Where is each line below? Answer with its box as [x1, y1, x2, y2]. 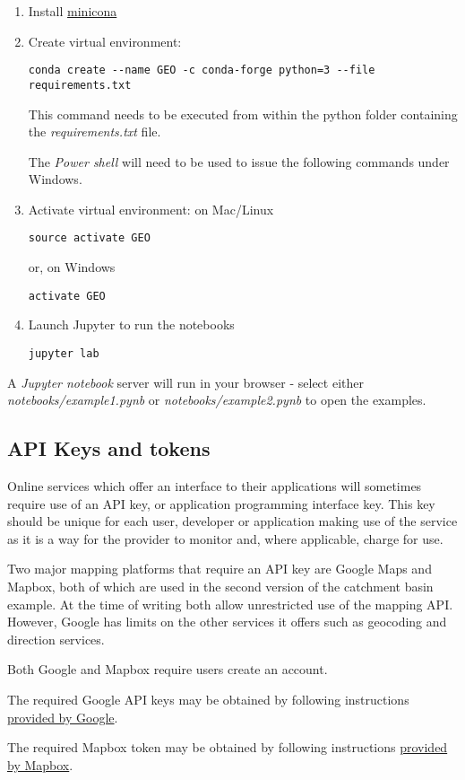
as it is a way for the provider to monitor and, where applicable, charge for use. [7, 529, 443, 548]
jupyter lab [28, 346, 99, 360]
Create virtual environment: [28, 31, 182, 50]
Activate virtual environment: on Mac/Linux [28, 199, 274, 218]
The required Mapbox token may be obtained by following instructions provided [7, 738, 448, 757]
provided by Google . [7, 707, 118, 726]
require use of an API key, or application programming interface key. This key [7, 494, 435, 513]
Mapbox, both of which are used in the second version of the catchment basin [7, 576, 434, 595]
